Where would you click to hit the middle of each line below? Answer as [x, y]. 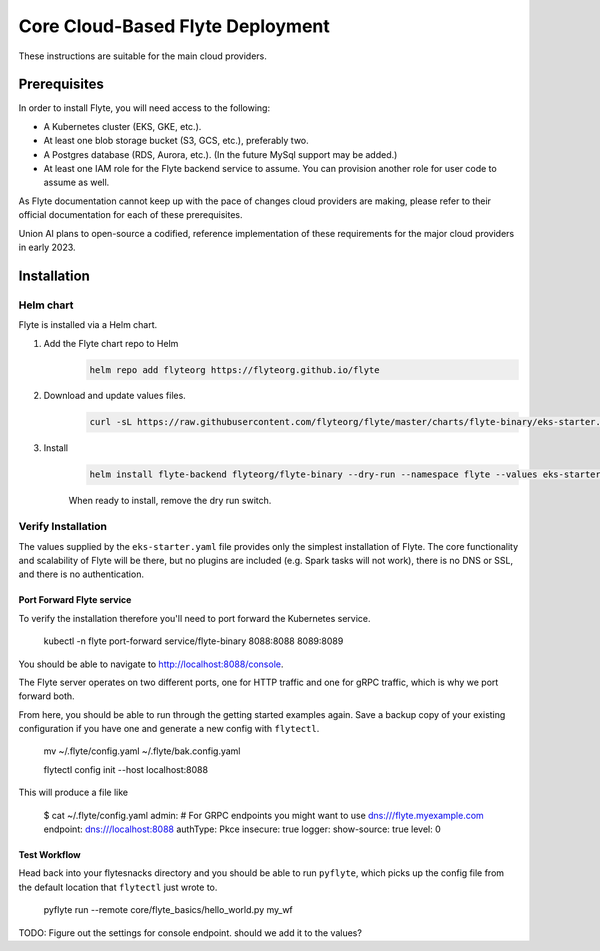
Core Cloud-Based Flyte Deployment [174, 26]
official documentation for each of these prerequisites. [130, 215]
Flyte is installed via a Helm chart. [88, 325]
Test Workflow [49, 855]
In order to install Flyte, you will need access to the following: [144, 108]
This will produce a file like [73, 792]
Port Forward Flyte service [75, 600]
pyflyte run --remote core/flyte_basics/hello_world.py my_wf [168, 910]
